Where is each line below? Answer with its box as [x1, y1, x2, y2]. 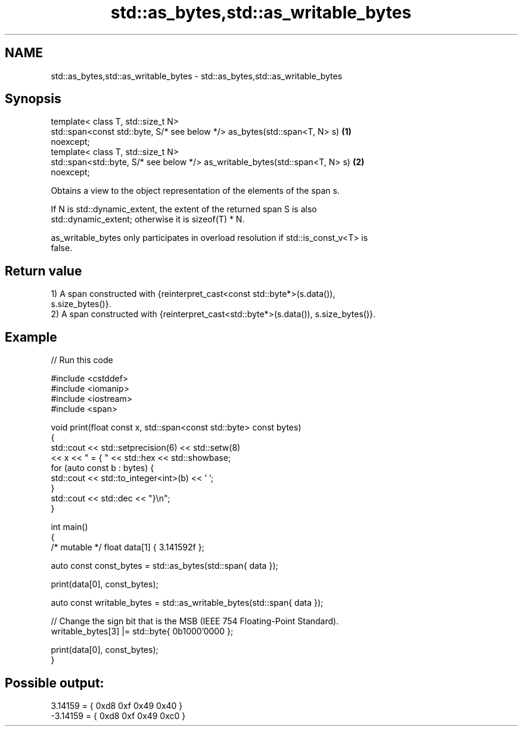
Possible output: [5, 675, 104, 690]
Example [5, 329, 57, 345]
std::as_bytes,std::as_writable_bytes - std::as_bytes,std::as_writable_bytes [51, 70, 343, 81]
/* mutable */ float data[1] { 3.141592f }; [51, 542, 204, 553]
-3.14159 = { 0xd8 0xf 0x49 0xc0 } [51, 710, 186, 721]
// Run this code [51, 355, 113, 365]
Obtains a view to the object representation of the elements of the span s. [51, 185, 340, 196]
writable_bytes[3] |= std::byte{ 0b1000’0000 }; [51, 626, 234, 637]
